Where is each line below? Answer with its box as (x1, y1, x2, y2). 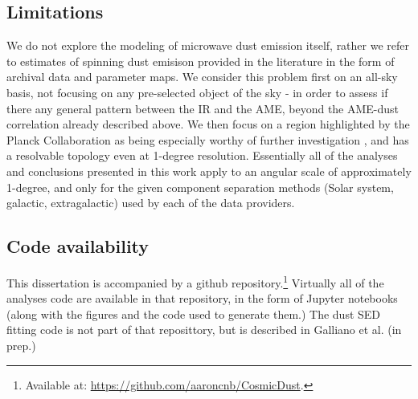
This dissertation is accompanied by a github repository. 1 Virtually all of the (6, 271, 384, 291)
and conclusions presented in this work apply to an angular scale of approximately (6, 162, 412, 179)
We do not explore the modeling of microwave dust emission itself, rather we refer (6, 37, 410, 54)
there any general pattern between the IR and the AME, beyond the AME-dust (6, 100, 400, 116)
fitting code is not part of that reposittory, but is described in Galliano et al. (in (6, 321, 402, 338)
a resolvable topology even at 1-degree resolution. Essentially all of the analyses (6, 147, 398, 164)
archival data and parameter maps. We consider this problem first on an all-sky (6, 68, 398, 85)
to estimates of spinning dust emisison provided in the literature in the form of (6, 52, 395, 69)
